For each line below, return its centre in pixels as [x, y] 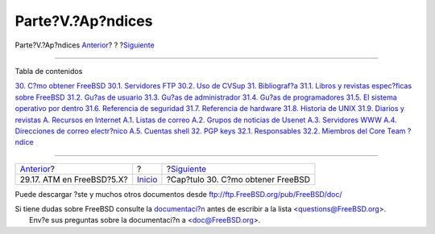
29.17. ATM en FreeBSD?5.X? [74, 179]
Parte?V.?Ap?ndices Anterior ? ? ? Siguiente [85, 45]
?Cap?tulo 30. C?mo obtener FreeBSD [238, 179]
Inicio [147, 179]
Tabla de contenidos [49, 71]
